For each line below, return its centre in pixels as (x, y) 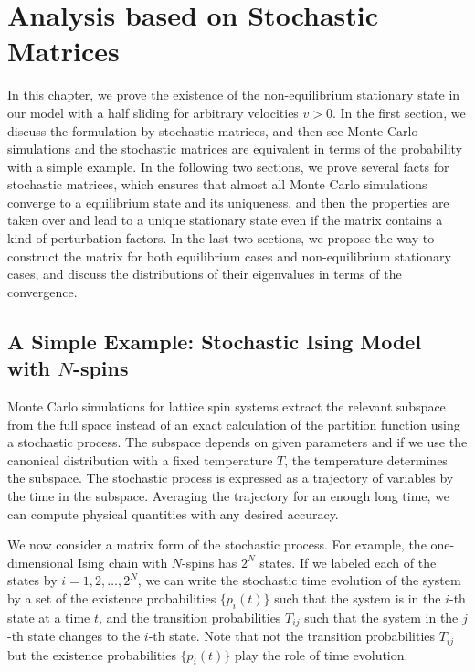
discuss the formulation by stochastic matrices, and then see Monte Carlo (213, 130)
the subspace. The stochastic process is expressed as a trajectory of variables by (231, 478)
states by (32, 580)
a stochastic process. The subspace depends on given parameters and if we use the (237, 442)
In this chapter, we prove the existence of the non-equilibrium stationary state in (234, 95)
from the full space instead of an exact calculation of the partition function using (234, 424)
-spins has (210, 562)
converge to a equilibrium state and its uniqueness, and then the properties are (228, 202)
